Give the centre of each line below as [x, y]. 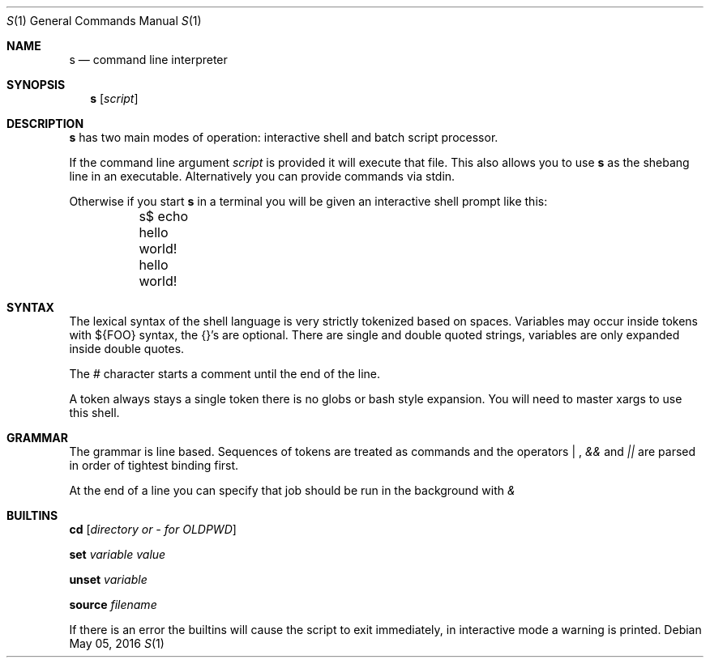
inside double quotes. [127, 349]
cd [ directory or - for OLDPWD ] [153, 529]
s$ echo [164, 216]
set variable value [118, 554]
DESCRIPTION [45, 123]
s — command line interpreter [148, 60]
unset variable [108, 579]
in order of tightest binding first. [154, 465]
